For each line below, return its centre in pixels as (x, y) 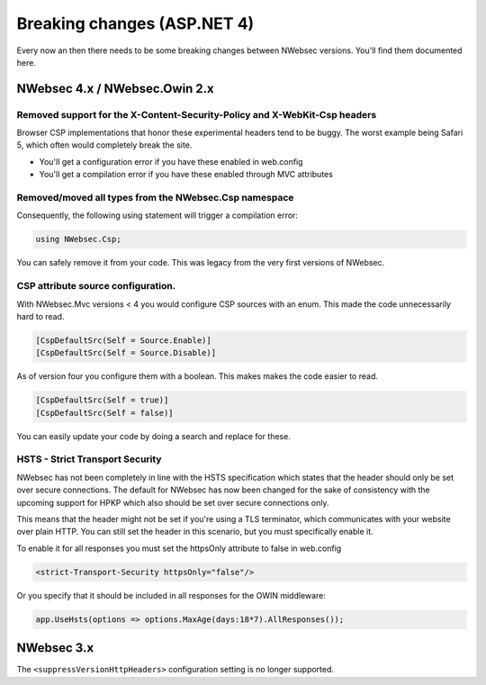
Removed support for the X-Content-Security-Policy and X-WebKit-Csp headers (197, 114)
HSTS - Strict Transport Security (89, 459)
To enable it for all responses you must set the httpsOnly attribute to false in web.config (179, 548)
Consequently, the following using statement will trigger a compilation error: (157, 215)
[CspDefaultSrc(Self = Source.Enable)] (123, 340)
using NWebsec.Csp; (78, 239)
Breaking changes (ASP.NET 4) (135, 23)
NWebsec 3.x (55, 648)
